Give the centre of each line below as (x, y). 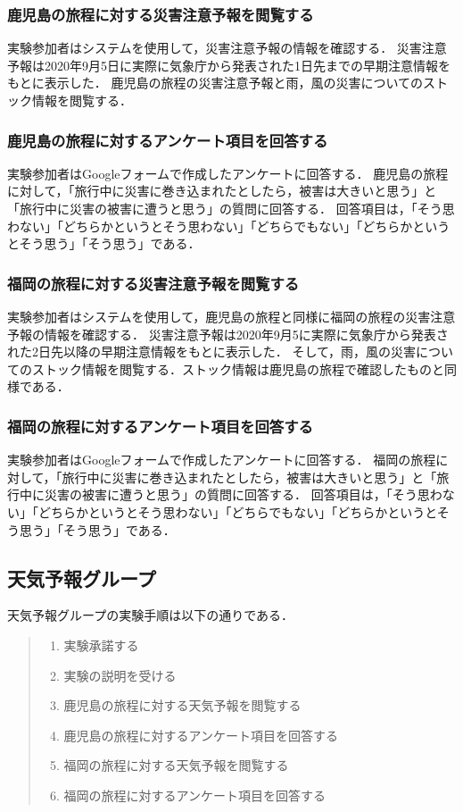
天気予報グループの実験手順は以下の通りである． (151, 615)
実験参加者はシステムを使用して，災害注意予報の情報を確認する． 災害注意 (227, 48)
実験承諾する (101, 645)
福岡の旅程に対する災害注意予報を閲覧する (153, 283)
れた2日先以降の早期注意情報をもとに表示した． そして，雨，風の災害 (211, 352)
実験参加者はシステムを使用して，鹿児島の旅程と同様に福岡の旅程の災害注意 (231, 316)
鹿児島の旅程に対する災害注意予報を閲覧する (161, 14)
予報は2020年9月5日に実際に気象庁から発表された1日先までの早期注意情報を (229, 65)
